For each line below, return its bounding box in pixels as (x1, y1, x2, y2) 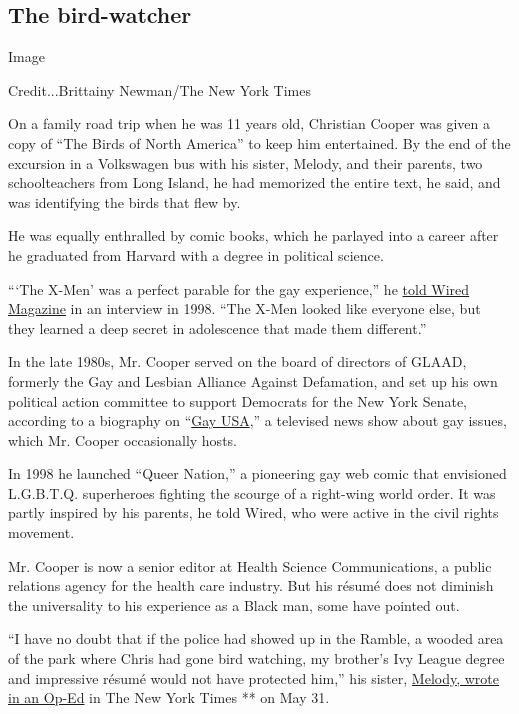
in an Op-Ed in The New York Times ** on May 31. (8, 687, 330, 708)
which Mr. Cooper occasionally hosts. (8, 429, 237, 450)
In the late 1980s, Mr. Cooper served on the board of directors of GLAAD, (8, 351, 467, 372)
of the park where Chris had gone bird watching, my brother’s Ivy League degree (8, 648, 505, 669)
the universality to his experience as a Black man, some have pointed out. (8, 594, 460, 615)
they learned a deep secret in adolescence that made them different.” (8, 317, 427, 338)
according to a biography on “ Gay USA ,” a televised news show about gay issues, (8, 410, 507, 431)
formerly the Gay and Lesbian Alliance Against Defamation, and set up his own (8, 370, 498, 391)
